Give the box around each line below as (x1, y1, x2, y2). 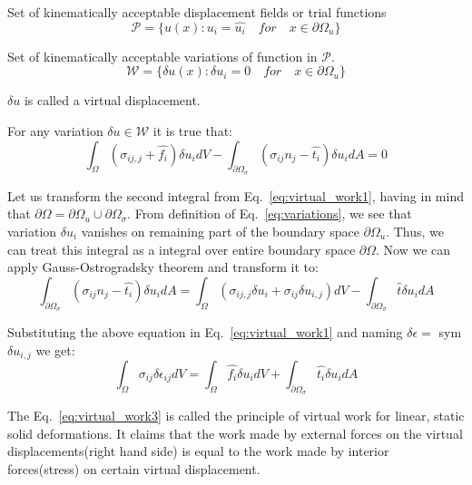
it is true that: (152, 121, 232, 140)
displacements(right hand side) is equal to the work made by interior (7, 441, 389, 461)
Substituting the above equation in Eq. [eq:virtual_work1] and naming (7, 322, 403, 341)
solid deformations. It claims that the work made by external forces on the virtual (7, 423, 463, 442)
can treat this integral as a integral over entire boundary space (7, 239, 356, 258)
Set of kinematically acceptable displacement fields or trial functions (7, 3, 387, 21)
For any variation (7, 121, 103, 140)
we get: (35, 340, 75, 359)
